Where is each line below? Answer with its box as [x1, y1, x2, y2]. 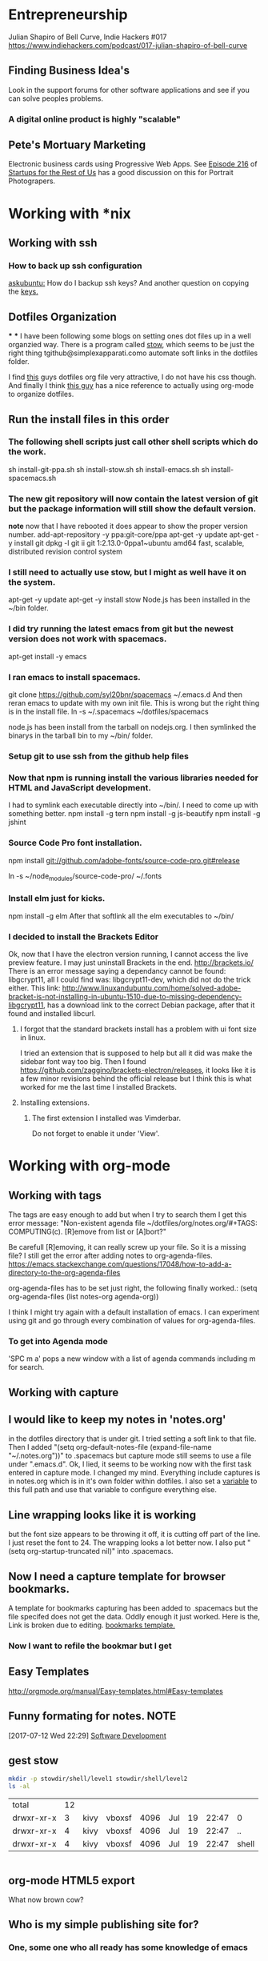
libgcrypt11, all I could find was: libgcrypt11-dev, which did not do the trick [8, 974, 251, 984]
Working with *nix [8, 204, 131, 222]
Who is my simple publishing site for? [8, 1918, 199, 1931]
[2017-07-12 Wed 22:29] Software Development [8, 1731, 166, 1740]
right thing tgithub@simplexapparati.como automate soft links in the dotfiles [8, 348, 258, 358]
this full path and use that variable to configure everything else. [8, 1485, 218, 1495]
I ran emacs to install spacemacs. [8, 671, 142, 682]
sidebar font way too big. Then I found [19, 1056, 146, 1066]
